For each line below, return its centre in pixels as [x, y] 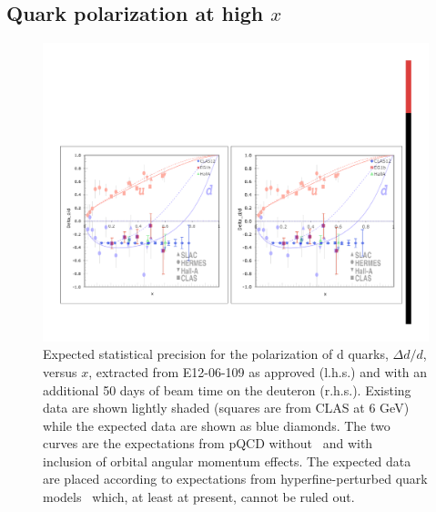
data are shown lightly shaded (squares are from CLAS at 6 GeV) [226, 408]
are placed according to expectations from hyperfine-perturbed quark [235, 479]
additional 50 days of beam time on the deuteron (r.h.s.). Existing [227, 389]
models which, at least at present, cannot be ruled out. [199, 497]
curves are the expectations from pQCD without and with [208, 443]
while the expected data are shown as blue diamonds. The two [217, 425]
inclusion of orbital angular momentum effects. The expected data [227, 461]
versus [60, 371]
